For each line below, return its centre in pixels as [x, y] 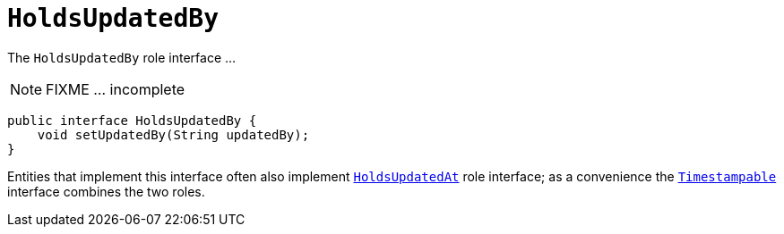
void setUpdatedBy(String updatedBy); [173, 134]
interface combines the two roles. [106, 191]
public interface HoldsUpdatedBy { [132, 120]
